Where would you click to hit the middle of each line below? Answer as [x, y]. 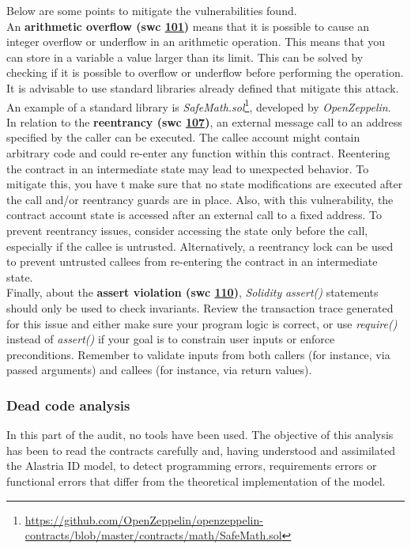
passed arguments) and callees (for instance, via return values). [159, 370]
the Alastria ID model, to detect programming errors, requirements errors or [192, 466]
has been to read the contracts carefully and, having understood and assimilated [201, 450]
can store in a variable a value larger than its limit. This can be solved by [185, 57]
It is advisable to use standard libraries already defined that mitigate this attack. [203, 87]
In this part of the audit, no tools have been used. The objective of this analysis [200, 435]
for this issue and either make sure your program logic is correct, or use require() [202, 323]
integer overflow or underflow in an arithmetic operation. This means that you [196, 42]
